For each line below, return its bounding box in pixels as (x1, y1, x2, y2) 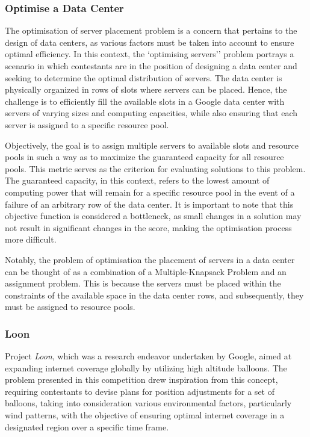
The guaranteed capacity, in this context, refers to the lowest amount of (5, 174, 270, 187)
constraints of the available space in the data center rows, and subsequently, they (5, 288, 304, 301)
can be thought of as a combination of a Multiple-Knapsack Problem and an (5, 265, 287, 277)
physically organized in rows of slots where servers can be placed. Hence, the (5, 83, 287, 96)
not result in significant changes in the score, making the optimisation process (5, 221, 292, 234)
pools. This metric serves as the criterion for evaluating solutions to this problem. (5, 162, 306, 175)
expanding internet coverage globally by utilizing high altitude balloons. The (5, 361, 287, 374)
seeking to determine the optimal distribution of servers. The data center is (5, 71, 282, 84)
